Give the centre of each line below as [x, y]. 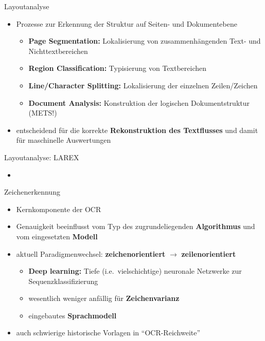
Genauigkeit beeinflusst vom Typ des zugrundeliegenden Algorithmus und [136, 226]
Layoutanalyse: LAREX [42, 157]
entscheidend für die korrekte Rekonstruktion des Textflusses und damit [137, 130]
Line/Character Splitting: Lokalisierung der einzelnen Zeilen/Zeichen [143, 85]
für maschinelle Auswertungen [64, 140]
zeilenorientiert [209, 253]
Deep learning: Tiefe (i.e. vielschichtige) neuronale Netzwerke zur [135, 271]
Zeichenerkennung [32, 192]
